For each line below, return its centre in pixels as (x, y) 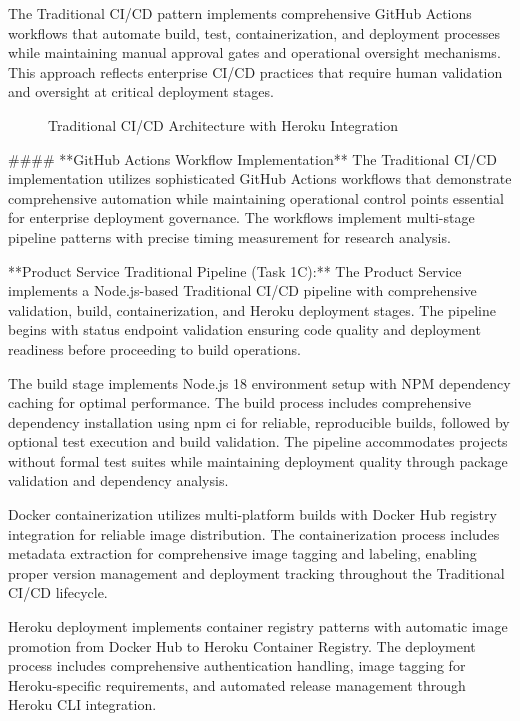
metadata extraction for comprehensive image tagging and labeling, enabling (242, 553)
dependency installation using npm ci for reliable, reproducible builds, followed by (259, 421)
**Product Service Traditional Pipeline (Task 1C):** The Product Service (235, 270)
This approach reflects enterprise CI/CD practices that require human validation (255, 71)
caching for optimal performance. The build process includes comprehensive (239, 402)
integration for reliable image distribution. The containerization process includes (254, 533)
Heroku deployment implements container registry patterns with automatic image (258, 626)
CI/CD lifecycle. (58, 592)
